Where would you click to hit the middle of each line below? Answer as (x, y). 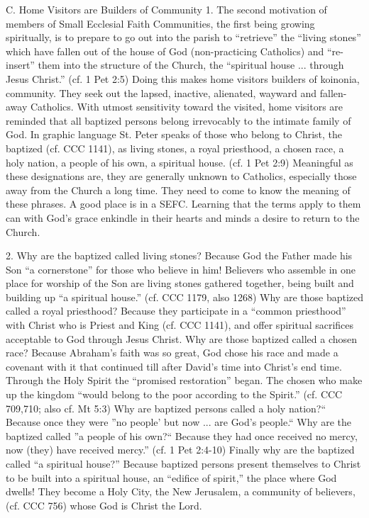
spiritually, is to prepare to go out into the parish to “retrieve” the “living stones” (183, 37)
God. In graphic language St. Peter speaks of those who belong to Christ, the (174, 134)
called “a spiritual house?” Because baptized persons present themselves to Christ (183, 463)
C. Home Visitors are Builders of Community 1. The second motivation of (166, 9)
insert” (20, 65)
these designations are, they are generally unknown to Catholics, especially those (181, 176)
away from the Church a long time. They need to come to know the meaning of (178, 190)
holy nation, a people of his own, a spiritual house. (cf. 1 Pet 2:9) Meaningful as (180, 162)
